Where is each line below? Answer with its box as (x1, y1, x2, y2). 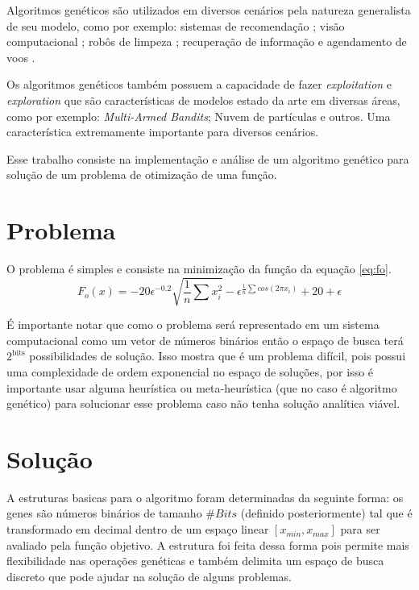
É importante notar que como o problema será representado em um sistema (6, 316, 380, 333)
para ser (340, 521, 380, 538)
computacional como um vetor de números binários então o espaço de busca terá (6, 331, 404, 348)
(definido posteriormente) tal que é (240, 505, 413, 521)
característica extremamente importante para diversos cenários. (6, 123, 319, 140)
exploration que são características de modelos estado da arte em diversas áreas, (6, 91, 400, 108)
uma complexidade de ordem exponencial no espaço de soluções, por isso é (6, 363, 374, 380)
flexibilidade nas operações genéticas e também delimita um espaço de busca (6, 552, 384, 569)
